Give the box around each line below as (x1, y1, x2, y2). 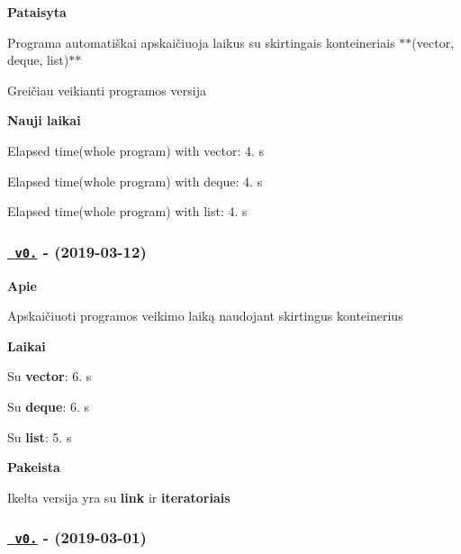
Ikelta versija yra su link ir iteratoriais (7, 487, 230, 506)
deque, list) (7, 50, 69, 69)
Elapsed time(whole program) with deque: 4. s (7, 171, 263, 190)
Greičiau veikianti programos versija (7, 80, 206, 99)
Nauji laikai (7, 111, 81, 130)
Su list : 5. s (7, 427, 72, 446)
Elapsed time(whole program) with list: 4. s (7, 202, 248, 221)
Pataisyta (7, 3, 67, 21)
